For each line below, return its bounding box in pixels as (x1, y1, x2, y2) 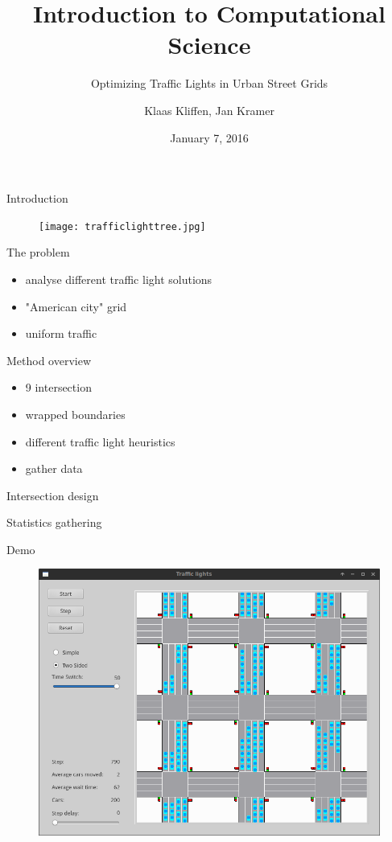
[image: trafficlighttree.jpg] (39, 220, 206, 232)
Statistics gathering (6, 514, 102, 531)
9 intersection (25, 379, 92, 396)
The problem (6, 244, 70, 261)
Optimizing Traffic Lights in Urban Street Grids (90, 75, 328, 92)
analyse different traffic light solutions (25, 270, 213, 287)
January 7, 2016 (170, 129, 249, 146)
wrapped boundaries (25, 405, 126, 422)
